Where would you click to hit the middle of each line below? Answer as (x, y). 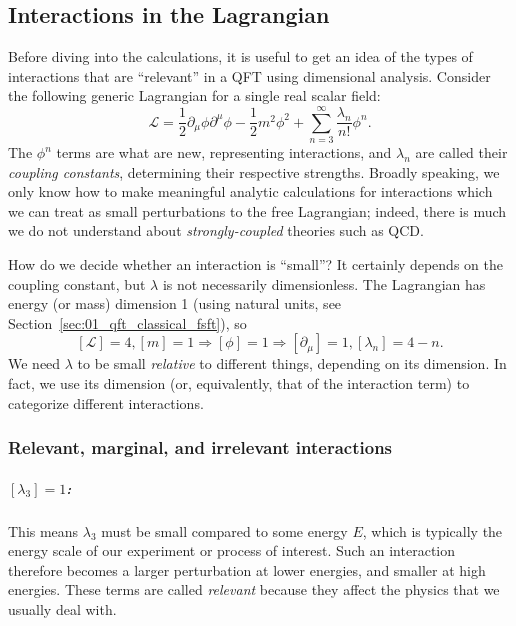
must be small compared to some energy (224, 530)
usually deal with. (62, 609)
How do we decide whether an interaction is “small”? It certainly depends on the (255, 264)
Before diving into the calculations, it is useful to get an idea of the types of (240, 56)
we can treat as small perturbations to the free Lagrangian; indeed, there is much (257, 210)
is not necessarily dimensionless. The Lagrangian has (324, 283)
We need (34, 363)
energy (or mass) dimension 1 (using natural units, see (175, 303)
